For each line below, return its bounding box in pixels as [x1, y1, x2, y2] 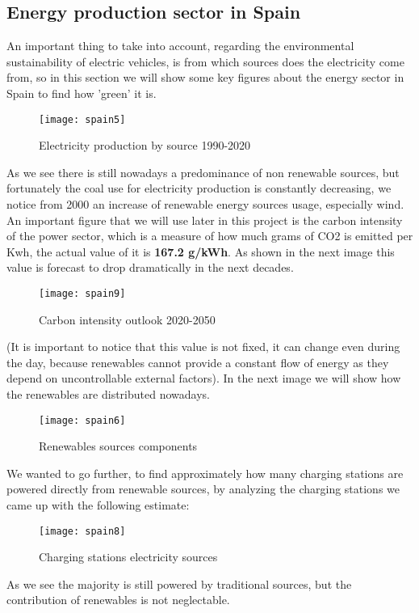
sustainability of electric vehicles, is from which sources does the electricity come [6, 53, 404, 70]
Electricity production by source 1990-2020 [39, 137, 251, 154]
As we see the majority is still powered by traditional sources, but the [6, 575, 352, 592]
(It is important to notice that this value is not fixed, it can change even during [6, 338, 400, 355]
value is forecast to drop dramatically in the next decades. [6, 259, 294, 276]
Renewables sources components [39, 438, 198, 454]
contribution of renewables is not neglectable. [6, 591, 230, 608]
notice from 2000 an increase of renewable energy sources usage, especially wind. [6, 196, 404, 213]
